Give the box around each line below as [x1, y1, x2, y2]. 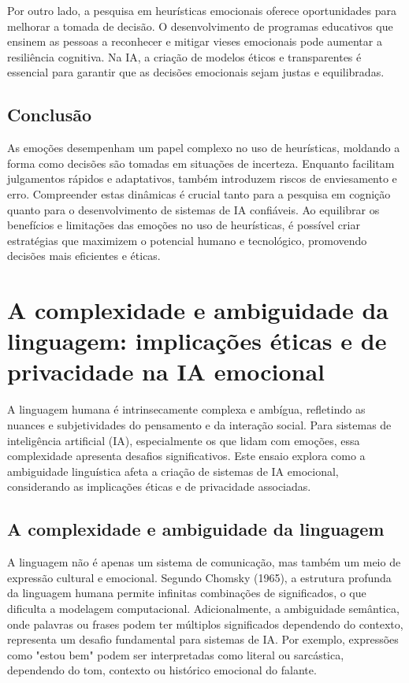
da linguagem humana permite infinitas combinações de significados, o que [7, 585, 366, 601]
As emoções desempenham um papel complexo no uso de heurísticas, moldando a [7, 139, 400, 156]
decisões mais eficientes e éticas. [7, 247, 161, 264]
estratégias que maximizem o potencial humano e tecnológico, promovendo [7, 232, 367, 248]
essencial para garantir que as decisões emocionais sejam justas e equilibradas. [7, 64, 385, 80]
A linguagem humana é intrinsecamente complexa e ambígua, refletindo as [7, 401, 366, 418]
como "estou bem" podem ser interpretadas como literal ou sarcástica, [7, 646, 344, 663]
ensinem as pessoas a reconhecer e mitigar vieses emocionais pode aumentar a [7, 33, 382, 50]
